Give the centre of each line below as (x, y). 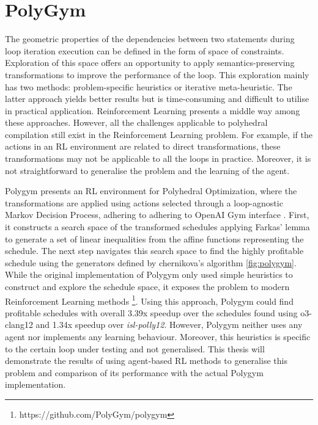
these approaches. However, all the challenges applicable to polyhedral (136, 122)
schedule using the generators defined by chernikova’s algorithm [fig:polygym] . (151, 262)
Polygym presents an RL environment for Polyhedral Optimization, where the (151, 191)
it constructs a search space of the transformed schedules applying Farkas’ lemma (157, 227)
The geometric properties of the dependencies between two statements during (150, 39)
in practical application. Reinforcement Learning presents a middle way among (153, 110)
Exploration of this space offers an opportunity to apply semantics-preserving (150, 63)
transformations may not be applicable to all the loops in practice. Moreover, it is (158, 158)
